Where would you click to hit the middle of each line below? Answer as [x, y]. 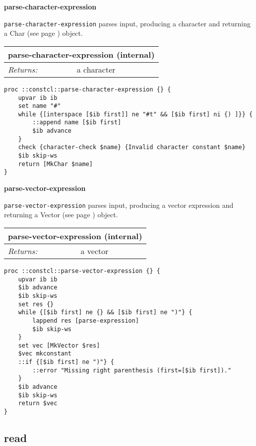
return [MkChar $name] [55, 164]
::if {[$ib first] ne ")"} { [66, 362]
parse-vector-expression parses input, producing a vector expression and [119, 205]
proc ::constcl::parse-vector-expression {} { [82, 271]
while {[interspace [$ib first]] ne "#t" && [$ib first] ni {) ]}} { [135, 114]
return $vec [38, 403]
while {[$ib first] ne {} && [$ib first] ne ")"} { [105, 312]
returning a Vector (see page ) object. [61, 215]
